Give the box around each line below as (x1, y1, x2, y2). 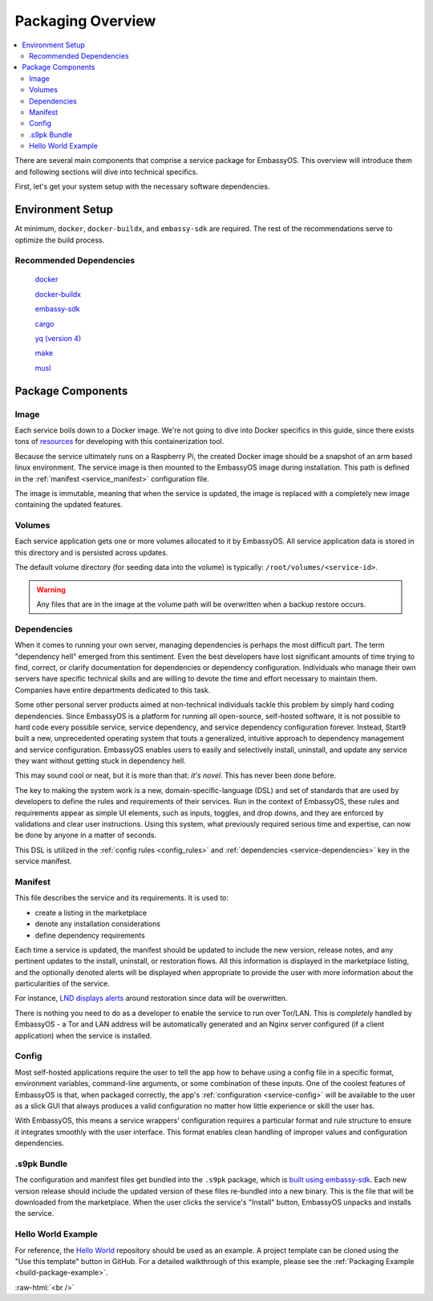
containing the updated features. (14, 500, 123, 510)
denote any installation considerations (34, 919, 160, 929)
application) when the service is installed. (14, 1031, 152, 1040)
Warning (36, 584, 66, 594)
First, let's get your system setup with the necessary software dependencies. (14, 181, 270, 192)
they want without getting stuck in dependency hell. (14, 756, 186, 766)
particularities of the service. (14, 979, 110, 989)
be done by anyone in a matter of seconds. (14, 831, 157, 840)
